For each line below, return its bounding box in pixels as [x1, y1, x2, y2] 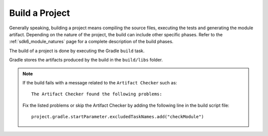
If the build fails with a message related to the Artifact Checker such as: [22, 79, 177, 85]
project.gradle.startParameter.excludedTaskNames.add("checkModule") [31, 114, 204, 120]
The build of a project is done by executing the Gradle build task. [9, 48, 145, 54]
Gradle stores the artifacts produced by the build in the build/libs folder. [9, 57, 163, 63]
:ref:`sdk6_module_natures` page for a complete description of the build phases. [9, 39, 174, 45]
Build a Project [9, 7, 70, 18]
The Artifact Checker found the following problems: [31, 91, 162, 97]
